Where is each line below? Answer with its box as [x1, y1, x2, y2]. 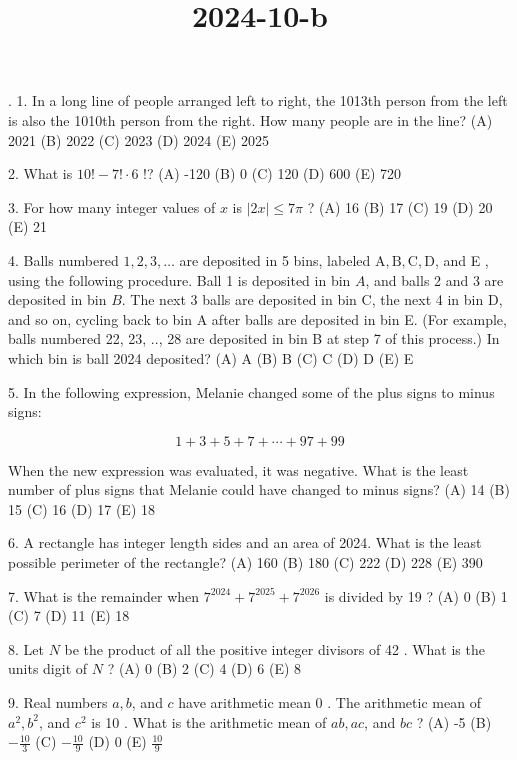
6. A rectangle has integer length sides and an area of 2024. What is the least [8, 532, 482, 553]
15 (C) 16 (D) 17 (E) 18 [8, 498, 155, 519]
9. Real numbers [8, 692, 108, 713]
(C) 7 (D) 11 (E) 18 [8, 605, 130, 626]
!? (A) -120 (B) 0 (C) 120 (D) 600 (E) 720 [143, 163, 402, 184]
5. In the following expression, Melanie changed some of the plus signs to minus [8, 381, 495, 402]
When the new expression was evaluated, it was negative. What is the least [8, 459, 469, 480]
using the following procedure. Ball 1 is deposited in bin [8, 269, 351, 290]
